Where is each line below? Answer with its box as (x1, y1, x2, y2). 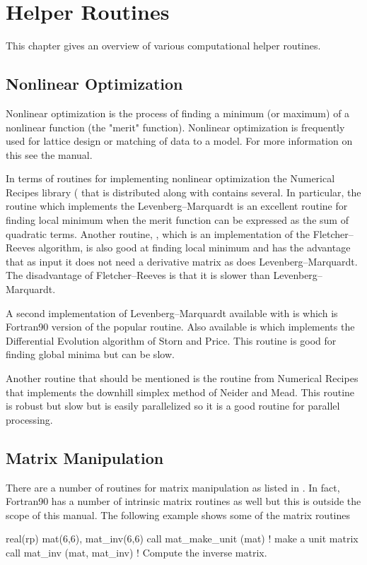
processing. (6, 412, 53, 427)
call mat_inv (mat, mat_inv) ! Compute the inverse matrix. (6, 545, 267, 559)
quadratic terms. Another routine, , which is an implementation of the (6, 226, 310, 241)
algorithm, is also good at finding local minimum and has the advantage (38, 240, 351, 255)
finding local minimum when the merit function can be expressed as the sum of (6, 213, 349, 227)
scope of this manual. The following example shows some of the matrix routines (6, 507, 351, 522)
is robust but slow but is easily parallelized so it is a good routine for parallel (6, 398, 340, 413)
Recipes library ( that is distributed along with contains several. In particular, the (6, 184, 361, 199)
